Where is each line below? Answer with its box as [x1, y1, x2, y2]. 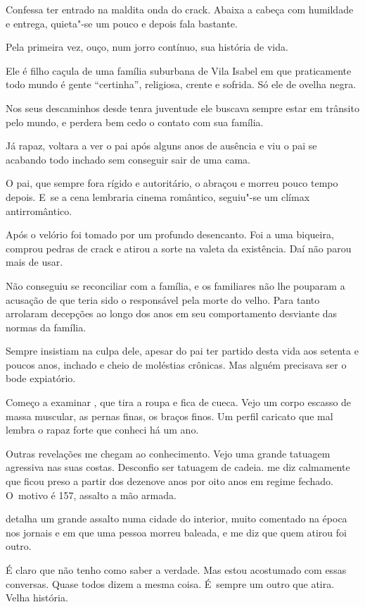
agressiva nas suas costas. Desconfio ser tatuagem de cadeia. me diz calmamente [6, 460, 350, 474]
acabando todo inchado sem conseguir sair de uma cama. [6, 152, 250, 166]
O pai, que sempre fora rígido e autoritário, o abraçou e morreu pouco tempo [6, 176, 338, 190]
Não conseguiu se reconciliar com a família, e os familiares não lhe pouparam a [6, 278, 345, 293]
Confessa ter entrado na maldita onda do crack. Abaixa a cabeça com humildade [6, 2, 354, 16]
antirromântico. [6, 203, 72, 218]
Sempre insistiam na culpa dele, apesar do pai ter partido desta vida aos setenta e [6, 343, 359, 358]
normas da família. [6, 319, 87, 334]
